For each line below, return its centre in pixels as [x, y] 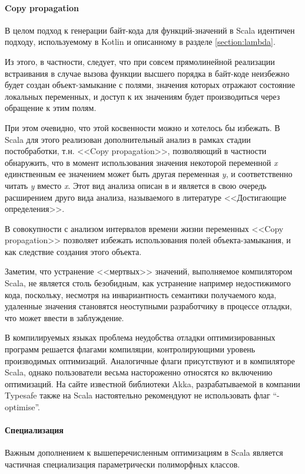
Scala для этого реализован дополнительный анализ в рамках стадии [128, 139]
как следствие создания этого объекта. [73, 251]
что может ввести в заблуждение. [64, 317]
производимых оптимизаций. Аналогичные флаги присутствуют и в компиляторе [150, 360]
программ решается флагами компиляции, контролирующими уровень [130, 349]
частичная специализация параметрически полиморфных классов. [122, 464]
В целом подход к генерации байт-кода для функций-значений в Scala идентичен [150, 30]
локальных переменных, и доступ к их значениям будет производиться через [142, 96]
